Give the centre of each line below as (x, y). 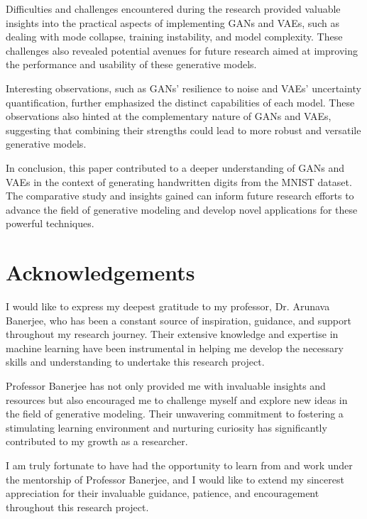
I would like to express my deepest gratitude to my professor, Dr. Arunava (168, 306)
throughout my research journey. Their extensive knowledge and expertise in (172, 334)
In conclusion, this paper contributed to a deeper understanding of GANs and (175, 167)
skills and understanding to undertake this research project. (135, 362)
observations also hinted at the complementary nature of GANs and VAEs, (169, 116)
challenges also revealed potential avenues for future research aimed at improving (182, 50)
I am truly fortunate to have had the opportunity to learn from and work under (179, 465)
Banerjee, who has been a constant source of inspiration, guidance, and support (179, 320)
